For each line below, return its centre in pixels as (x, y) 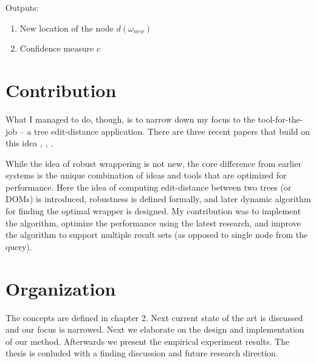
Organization (61, 288)
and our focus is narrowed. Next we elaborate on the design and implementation (155, 329)
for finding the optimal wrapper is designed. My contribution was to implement (153, 211)
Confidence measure (57, 48)
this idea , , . (29, 143)
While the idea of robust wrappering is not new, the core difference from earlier (153, 163)
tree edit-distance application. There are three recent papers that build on (172, 131)
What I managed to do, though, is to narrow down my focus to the (130, 119)
